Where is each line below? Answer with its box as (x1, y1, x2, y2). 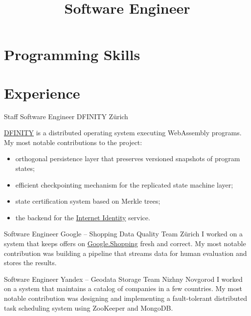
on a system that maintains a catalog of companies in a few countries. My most (4, 283, 242, 294)
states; (15, 163, 35, 173)
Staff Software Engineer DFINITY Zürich (4, 111, 128, 121)
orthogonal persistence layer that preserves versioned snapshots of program (15, 153, 240, 164)
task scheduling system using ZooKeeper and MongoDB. (4, 302, 173, 313)
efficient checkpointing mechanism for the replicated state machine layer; (15, 179, 233, 190)
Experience (4, 83, 80, 103)
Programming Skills (4, 44, 140, 64)
